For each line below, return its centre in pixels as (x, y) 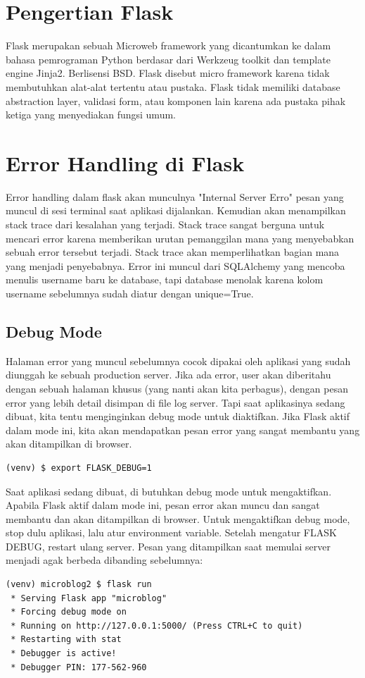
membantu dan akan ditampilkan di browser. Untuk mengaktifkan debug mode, (178, 518)
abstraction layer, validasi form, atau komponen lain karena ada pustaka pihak (176, 100)
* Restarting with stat (66, 640)
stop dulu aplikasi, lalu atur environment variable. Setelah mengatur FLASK (171, 532)
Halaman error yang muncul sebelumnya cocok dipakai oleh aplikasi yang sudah (178, 360)
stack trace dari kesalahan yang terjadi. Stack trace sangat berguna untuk (165, 224)
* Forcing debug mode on (69, 612)
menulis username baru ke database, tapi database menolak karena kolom (165, 279)
